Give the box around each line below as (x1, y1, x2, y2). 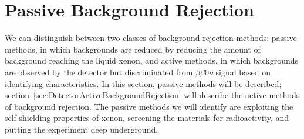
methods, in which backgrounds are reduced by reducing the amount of (5, 43, 261, 55)
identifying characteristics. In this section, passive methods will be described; (5, 77, 282, 89)
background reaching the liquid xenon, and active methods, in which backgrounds (5, 54, 299, 67)
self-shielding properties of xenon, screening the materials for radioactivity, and (5, 112, 289, 124)
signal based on (215, 65, 271, 78)
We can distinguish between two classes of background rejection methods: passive (5, 32, 297, 44)
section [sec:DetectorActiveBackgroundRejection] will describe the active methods (5, 89, 300, 101)
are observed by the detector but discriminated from (5, 65, 193, 78)
